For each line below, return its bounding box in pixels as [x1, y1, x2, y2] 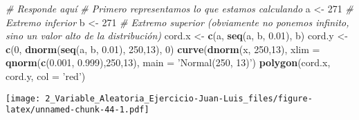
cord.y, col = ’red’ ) [6, 68, 86, 83]
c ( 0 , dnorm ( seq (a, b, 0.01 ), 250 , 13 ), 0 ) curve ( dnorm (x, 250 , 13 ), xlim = [6, 41, 320, 56]
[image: [6, 93, 41, 103]
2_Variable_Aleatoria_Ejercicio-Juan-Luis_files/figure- [45, 93, 313, 103]
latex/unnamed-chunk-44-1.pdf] [6, 105, 149, 115]
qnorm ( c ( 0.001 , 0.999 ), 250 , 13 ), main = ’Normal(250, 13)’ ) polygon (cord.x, [6, 55, 331, 70]
